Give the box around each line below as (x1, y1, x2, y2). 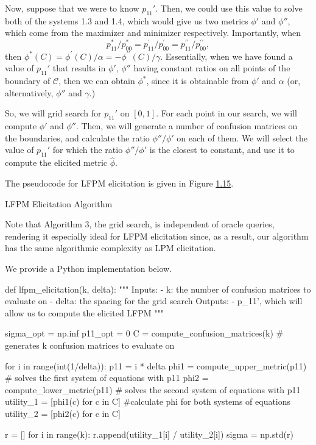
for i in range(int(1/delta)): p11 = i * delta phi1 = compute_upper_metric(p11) (5, 359, 307, 372)
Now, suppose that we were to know (5, 2, 139, 14)
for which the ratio (52, 143, 123, 156)
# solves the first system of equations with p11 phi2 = (5, 371, 209, 384)
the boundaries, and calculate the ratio (5, 131, 150, 144)
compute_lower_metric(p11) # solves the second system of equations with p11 (5, 383, 301, 396)
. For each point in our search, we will (156, 107, 297, 119)
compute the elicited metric (5, 156, 108, 169)
